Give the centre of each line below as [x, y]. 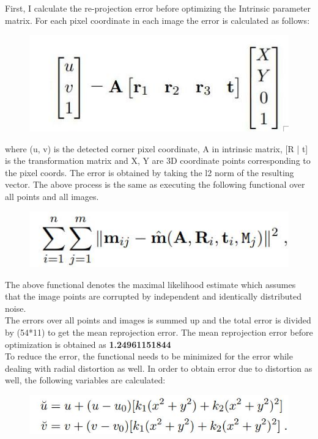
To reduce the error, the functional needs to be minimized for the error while [149, 356]
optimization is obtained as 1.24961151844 [88, 344]
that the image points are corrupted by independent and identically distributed [153, 296]
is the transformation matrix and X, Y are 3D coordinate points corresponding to [158, 160]
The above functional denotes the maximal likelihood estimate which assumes [150, 284]
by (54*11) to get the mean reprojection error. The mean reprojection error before [159, 332]
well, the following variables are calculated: [85, 380]
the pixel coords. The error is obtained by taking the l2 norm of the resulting [150, 172]
